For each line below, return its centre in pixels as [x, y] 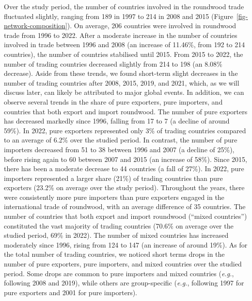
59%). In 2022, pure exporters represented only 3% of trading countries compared [125, 130]
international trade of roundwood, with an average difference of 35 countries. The [125, 206]
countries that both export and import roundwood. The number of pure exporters [126, 111]
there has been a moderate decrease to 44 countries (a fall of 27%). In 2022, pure [124, 168]
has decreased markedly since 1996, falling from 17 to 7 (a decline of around [117, 121]
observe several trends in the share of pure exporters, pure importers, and [113, 101]
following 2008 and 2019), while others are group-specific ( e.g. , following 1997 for [124, 283]
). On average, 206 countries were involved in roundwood [152, 26]
